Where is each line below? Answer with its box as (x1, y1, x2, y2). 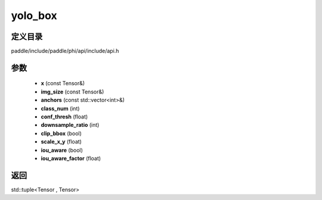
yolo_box (11, 9, 58, 22)
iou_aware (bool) (41, 146, 83, 154)
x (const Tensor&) (41, 80, 85, 87)
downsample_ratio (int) (41, 121, 100, 129)
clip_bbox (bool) (41, 130, 82, 137)
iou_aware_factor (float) (41, 155, 101, 162)
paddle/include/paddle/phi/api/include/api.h (11, 48, 119, 55)
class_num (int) (41, 105, 80, 112)
